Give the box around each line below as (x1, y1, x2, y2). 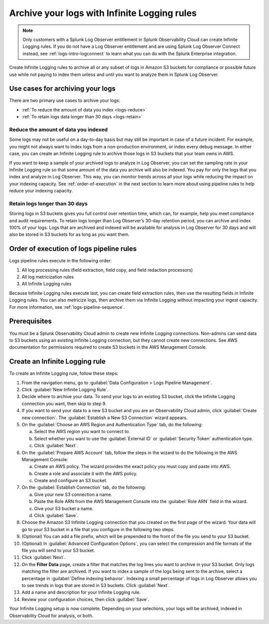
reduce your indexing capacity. (9, 188, 73, 194)
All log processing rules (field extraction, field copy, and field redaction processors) (21, 267, 193, 273)
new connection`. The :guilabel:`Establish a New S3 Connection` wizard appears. (21, 415, 188, 421)
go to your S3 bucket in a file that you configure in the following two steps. (21, 526, 175, 532)
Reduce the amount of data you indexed (9, 126, 108, 133)
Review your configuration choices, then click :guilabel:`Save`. (21, 596, 149, 602)
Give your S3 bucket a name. (34, 505, 94, 512)
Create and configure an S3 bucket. (34, 478, 108, 484)
